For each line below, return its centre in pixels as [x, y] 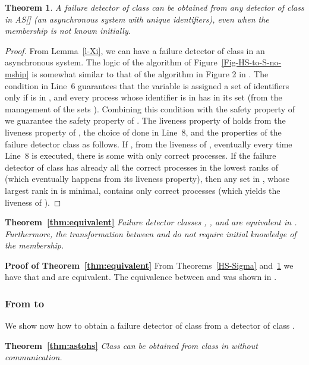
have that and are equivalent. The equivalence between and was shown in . [141, 277]
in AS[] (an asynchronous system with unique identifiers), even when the [137, 19]
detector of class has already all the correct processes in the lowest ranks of [142, 167]
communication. [34, 357]
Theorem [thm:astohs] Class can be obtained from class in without [131, 345]
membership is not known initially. [68, 31]
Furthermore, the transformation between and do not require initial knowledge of [151, 233]
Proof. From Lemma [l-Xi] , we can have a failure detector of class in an [135, 50]
